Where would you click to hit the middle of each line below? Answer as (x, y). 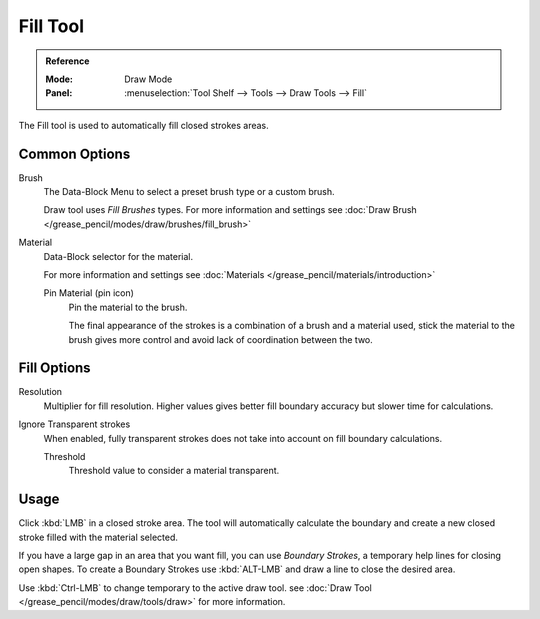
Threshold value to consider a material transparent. (174, 471)
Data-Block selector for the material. (118, 256)
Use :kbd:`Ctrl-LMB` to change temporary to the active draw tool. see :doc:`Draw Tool (195, 587)
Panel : (59, 93)
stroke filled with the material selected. (98, 537)
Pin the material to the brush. (128, 307)
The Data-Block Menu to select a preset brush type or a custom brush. (189, 192)
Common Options (74, 153)
